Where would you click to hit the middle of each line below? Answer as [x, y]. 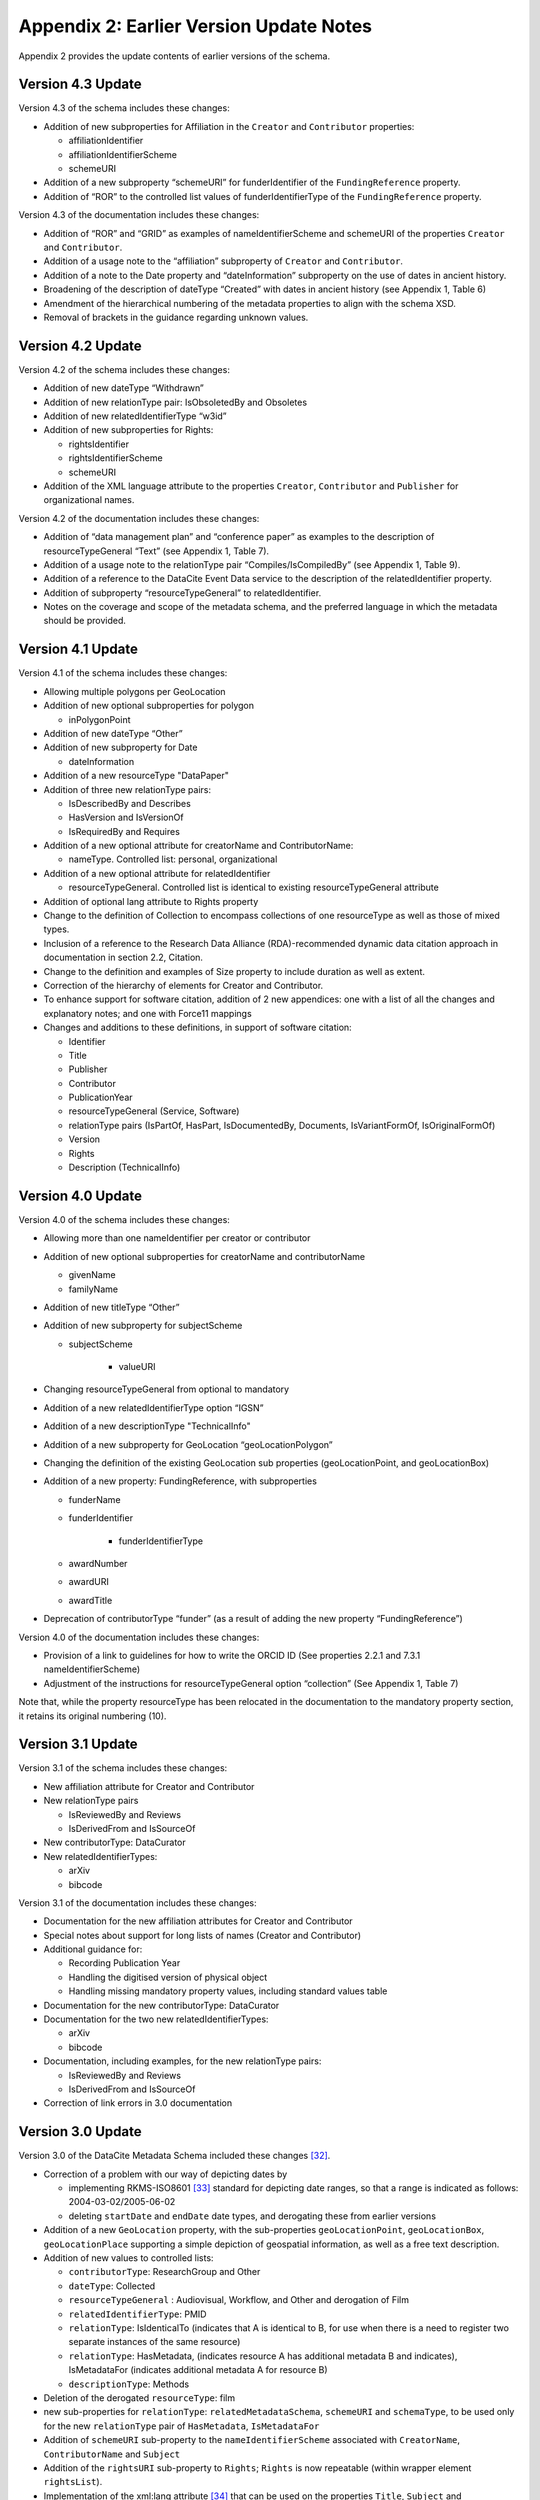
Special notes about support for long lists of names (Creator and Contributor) [202, 1935]
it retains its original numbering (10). [92, 1716]
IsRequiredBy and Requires [124, 831]
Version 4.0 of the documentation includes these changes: [139, 1637]
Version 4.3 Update [80, 84]
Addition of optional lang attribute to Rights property [151, 901]
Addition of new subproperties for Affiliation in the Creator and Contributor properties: [229, 126]
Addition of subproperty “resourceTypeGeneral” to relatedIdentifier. [182, 592]
